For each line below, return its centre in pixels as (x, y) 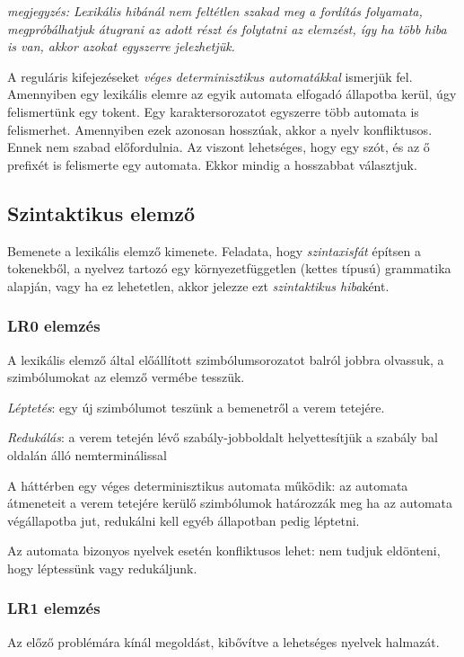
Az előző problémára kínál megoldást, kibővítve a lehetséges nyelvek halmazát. (223, 641)
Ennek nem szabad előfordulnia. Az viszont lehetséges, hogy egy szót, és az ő (219, 147)
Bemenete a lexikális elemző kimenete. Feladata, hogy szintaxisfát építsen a (214, 250)
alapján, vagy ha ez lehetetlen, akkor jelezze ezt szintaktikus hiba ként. (198, 285)
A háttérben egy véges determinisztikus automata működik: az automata (208, 485)
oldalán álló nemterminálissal (87, 454)
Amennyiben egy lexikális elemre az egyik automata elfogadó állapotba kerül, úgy (232, 94)
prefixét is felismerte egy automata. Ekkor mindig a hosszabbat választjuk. (212, 164)
